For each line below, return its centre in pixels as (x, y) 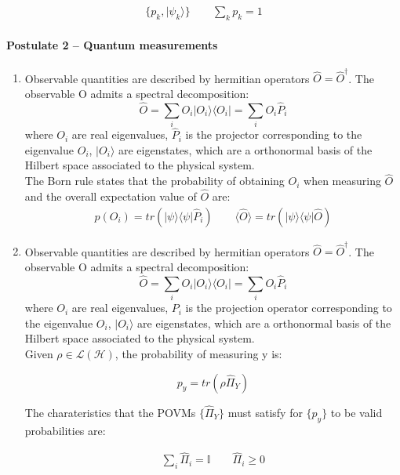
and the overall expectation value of (111, 196)
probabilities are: (65, 430)
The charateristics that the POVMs (110, 412)
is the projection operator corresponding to (289, 308)
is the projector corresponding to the (274, 134)
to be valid (356, 412)
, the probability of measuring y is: (198, 353)
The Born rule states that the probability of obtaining (155, 181)
